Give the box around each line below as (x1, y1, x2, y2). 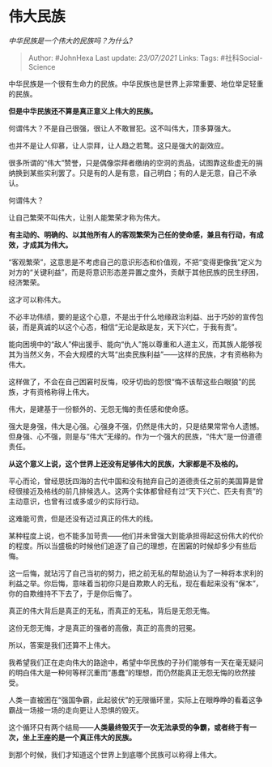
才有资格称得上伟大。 (22, 387, 94, 396)
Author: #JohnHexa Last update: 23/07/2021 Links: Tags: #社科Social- (28, 53, 263, 62)
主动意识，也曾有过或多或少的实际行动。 (8, 496, 143, 506)
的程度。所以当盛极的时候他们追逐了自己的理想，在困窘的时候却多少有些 (8, 541, 249, 551)
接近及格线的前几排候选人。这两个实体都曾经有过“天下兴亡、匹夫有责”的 (22, 486, 263, 495)
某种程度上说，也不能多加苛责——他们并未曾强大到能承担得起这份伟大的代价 (8, 530, 264, 540)
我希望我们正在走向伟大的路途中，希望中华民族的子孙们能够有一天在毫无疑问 (8, 658, 264, 667)
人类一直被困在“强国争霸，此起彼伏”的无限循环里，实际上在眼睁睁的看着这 (8, 695, 257, 705)
